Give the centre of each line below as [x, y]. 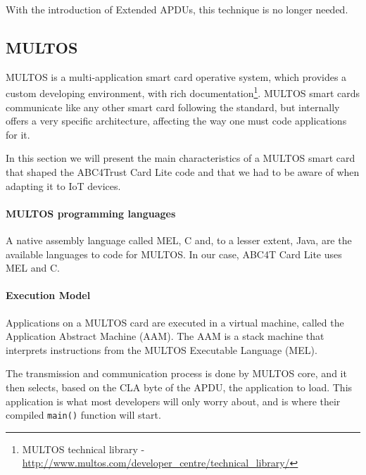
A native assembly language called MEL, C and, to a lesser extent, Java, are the [179, 240]
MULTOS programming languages [91, 213]
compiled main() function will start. [83, 415]
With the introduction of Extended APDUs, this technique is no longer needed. [177, 9]
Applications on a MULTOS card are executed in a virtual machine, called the [175, 322]
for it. [18, 134]
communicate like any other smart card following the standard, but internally [173, 107]
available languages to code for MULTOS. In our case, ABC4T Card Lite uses [174, 254]
